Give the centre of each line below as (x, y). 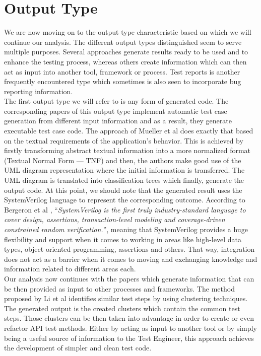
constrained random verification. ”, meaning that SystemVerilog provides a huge (126, 229)
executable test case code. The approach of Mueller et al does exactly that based (129, 131)
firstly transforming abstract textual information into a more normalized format (127, 150)
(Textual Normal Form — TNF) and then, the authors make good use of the (123, 160)
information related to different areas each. (70, 269)
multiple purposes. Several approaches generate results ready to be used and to (126, 52)
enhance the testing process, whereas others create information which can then (125, 61)
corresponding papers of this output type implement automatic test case (116, 111)
